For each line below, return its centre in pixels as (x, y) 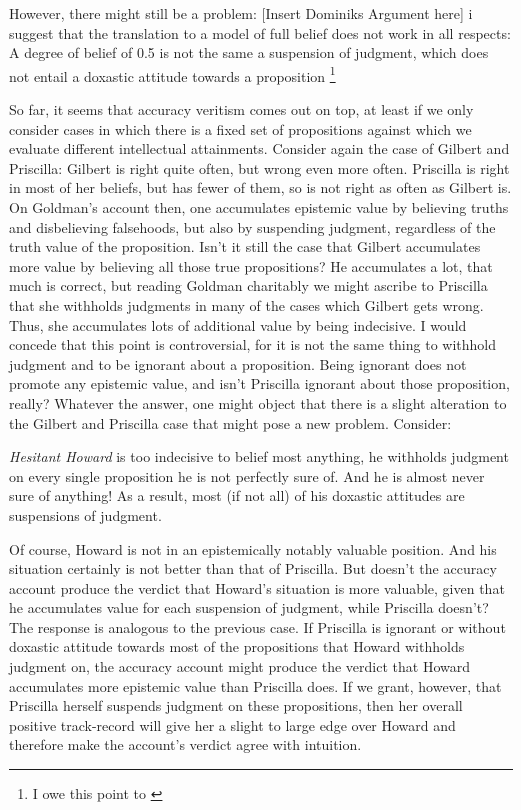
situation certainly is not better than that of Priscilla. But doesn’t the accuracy (253, 568)
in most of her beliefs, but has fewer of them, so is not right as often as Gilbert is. (260, 187)
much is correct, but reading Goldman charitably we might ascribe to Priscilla (248, 285)
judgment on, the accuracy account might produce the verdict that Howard (239, 666)
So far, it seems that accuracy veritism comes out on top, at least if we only (241, 109)
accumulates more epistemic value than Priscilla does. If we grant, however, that (255, 685)
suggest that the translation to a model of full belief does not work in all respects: (260, 32)
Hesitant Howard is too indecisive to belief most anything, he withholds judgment (259, 456)
